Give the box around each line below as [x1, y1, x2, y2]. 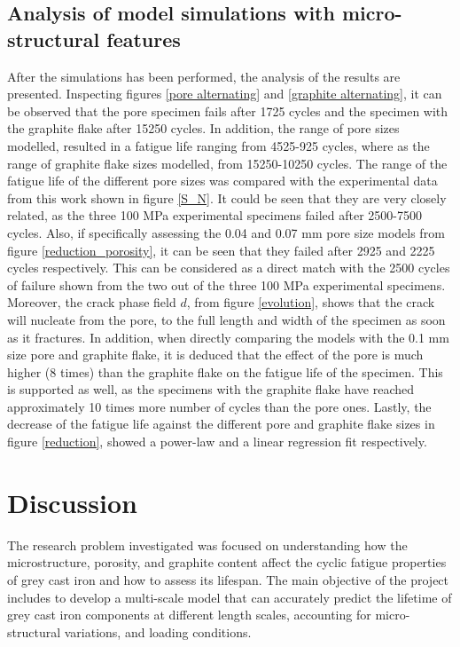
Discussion [7, 484, 137, 520]
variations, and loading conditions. [64, 622, 252, 641]
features [106, 25, 181, 52]
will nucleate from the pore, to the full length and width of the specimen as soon [7, 310, 446, 328]
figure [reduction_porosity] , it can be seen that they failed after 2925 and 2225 [7, 241, 435, 259]
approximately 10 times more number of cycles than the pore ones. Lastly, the [7, 397, 432, 415]
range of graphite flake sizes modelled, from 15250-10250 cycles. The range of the [7, 154, 448, 172]
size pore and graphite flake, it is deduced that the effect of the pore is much [7, 345, 424, 364]
